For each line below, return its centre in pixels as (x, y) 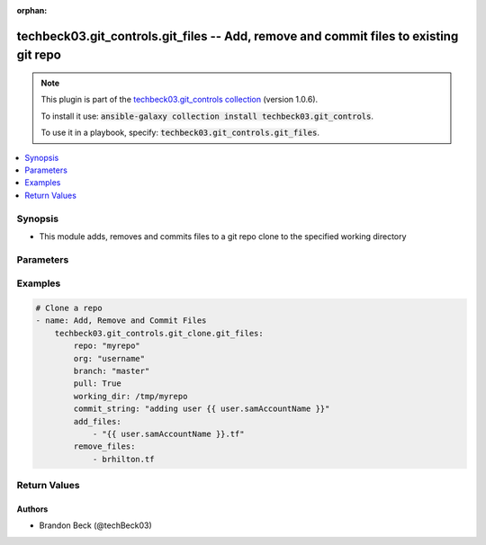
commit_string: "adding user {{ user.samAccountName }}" (202, 409)
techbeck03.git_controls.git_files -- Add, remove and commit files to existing (238, 36)
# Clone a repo (69, 308)
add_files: (97, 421)
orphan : (32, 10)
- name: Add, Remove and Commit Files (121, 321)
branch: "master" (112, 371)
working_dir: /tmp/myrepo (130, 396)
